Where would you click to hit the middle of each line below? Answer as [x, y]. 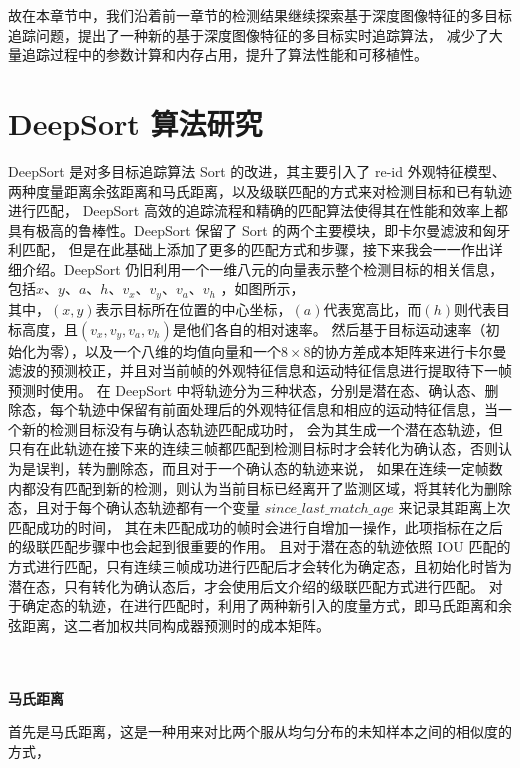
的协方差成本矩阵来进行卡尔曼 [408, 350]
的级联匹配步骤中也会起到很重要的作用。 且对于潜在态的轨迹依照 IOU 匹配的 [259, 546]
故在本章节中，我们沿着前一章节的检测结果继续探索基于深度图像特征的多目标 [260, 15]
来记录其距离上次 [454, 507]
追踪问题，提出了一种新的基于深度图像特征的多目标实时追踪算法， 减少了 [248, 34]
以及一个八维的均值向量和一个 [182, 350]
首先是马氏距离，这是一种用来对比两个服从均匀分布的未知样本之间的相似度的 [260, 731]
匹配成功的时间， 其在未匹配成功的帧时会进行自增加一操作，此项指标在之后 [255, 526]
